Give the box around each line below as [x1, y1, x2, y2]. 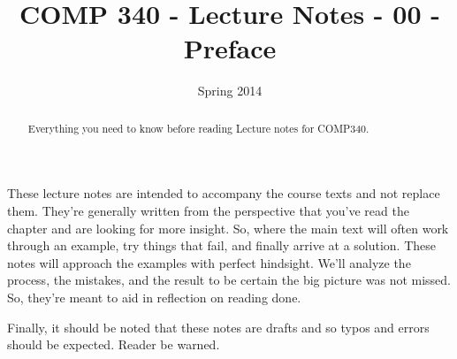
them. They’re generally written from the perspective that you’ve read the [7, 201, 409, 219]
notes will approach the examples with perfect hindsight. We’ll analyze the [7, 253, 411, 271]
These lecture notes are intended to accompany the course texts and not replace [7, 184, 440, 202]
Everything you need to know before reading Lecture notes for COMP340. [27, 120, 369, 135]
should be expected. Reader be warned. [7, 335, 220, 354]
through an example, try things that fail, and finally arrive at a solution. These [7, 236, 437, 255]
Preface [183, 30, 277, 66]
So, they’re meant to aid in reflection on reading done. [7, 287, 301, 306]
